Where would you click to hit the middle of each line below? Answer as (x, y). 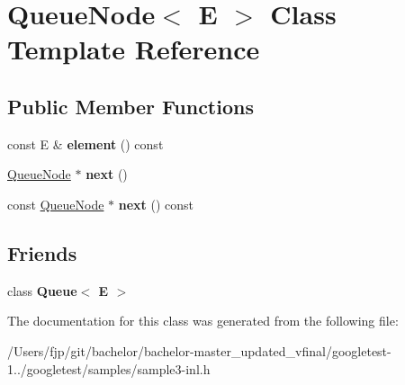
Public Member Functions (130, 106)
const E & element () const (85, 143)
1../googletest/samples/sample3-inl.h (109, 368)
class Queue (42, 290)
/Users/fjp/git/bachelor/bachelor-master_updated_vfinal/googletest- (199, 350)
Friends (42, 252)
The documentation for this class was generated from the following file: (203, 321)
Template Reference (134, 49)
